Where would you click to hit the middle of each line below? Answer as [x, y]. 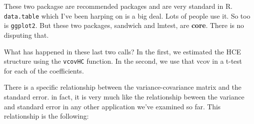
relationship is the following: [46, 116]
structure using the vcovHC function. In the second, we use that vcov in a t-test [123, 61]
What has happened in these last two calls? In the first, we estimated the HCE [123, 51]
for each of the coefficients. [44, 70]
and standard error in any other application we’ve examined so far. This [112, 106]
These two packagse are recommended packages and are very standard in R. [118, 6]
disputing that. [26, 35]
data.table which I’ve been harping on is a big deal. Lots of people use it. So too [127, 15]
